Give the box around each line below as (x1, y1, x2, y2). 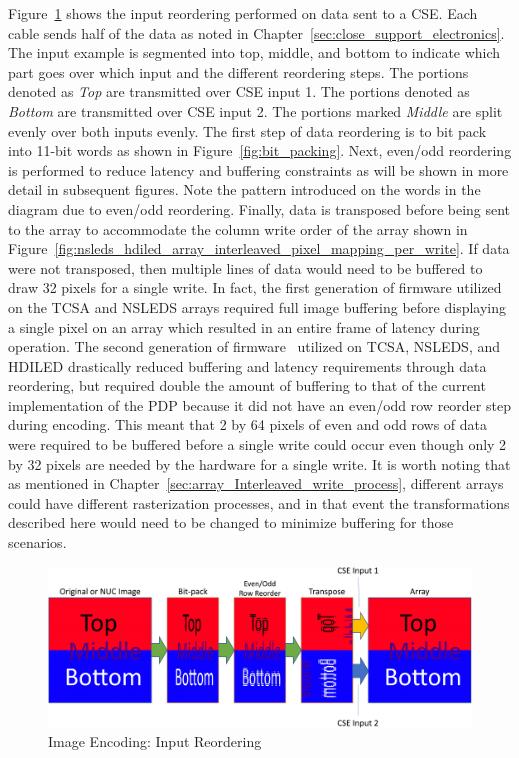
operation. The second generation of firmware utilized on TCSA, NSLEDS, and (8, 336, 501, 357)
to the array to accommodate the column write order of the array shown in (8, 218, 468, 239)
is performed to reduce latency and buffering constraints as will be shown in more (8, 159, 509, 180)
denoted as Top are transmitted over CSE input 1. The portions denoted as (8, 81, 470, 102)
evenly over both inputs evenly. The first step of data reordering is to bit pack (8, 120, 487, 141)
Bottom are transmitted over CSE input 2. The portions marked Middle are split (8, 100, 503, 121)
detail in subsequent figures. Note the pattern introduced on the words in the (8, 179, 481, 200)
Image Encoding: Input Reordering (48, 731, 262, 752)
